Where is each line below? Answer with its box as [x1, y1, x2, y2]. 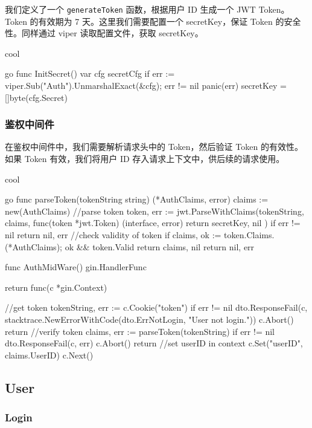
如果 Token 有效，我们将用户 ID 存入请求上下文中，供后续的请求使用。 [5, 152, 285, 165]
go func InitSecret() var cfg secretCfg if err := [5, 67, 175, 80]
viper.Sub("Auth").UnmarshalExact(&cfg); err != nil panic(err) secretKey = [5, 79, 287, 92]
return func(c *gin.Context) [5, 280, 107, 293]
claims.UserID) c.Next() [5, 348, 94, 361]
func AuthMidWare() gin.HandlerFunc [5, 261, 147, 273]
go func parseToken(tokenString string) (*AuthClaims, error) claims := [5, 193, 269, 206]
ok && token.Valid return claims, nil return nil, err [65, 240, 255, 253]
